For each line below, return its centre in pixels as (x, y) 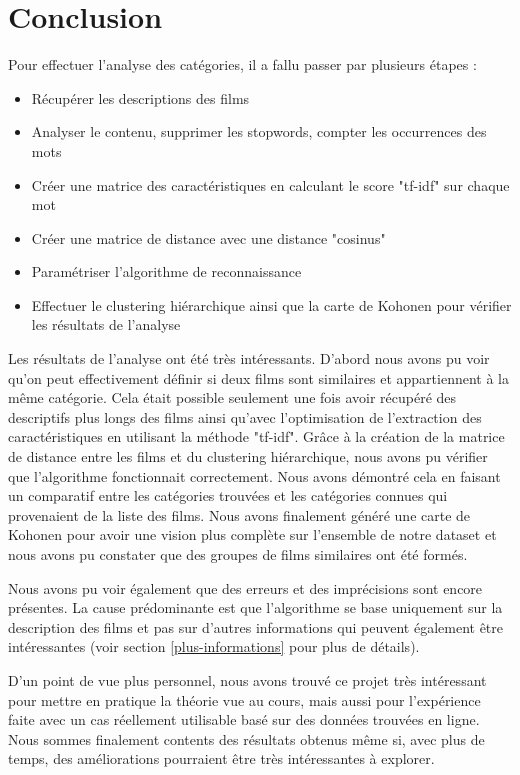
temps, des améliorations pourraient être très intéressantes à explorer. (221, 758)
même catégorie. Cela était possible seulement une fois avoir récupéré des (232, 397)
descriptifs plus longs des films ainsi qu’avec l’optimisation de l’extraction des (245, 416)
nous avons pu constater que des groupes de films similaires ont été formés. (238, 554)
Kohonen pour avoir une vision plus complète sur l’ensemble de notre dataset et (252, 534)
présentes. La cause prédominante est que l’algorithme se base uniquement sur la (255, 607)
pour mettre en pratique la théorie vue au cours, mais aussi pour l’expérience (244, 699)
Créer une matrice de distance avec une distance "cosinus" (208, 237)
